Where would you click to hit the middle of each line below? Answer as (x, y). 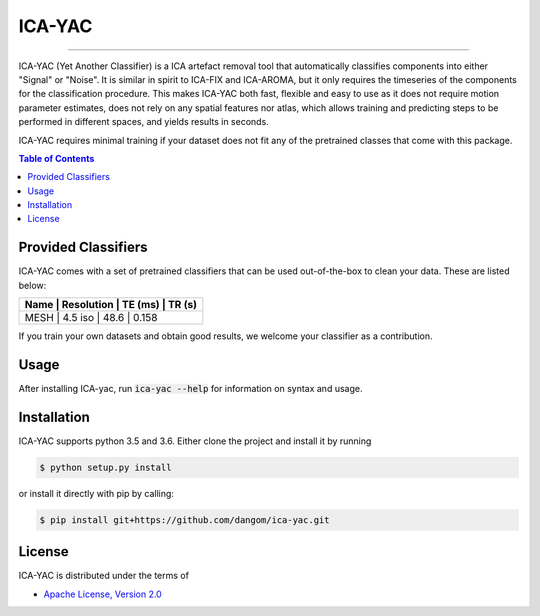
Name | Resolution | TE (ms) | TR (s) (110, 305)
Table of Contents (56, 158)
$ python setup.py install (105, 467)
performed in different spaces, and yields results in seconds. (143, 122)
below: (32, 285)
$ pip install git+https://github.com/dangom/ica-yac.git (184, 519)
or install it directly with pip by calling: (96, 493)
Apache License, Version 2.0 (102, 594)
